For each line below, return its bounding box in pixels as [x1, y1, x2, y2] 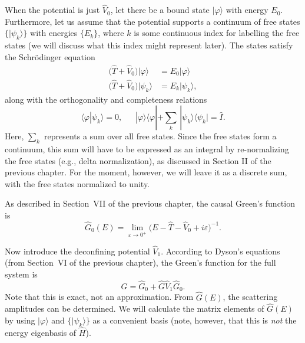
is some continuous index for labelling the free [134, 27, 300, 39]
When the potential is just [5, 4, 100, 16]
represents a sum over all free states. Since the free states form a [44, 130, 277, 142]
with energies [30, 27, 78, 39]
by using [5, 313, 35, 326]
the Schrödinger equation [5, 50, 95, 63]
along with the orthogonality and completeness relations [5, 93, 207, 105]
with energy [226, 4, 268, 16]
